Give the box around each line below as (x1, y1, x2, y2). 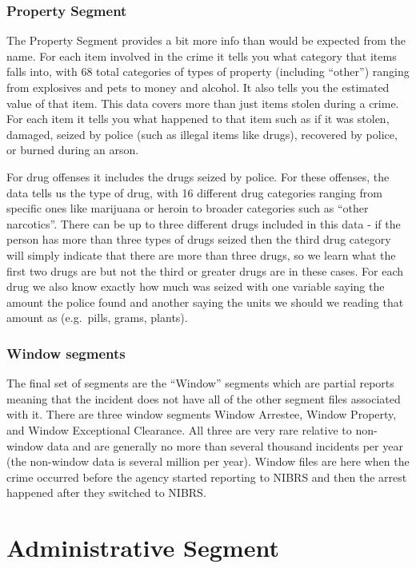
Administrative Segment (6, 531, 279, 564)
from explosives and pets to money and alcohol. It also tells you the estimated (6, 79, 390, 95)
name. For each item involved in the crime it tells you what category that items (6, 47, 397, 64)
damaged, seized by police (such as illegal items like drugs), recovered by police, (6, 125, 398, 142)
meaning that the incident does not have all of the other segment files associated (6, 390, 401, 407)
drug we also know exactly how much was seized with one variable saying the (6, 278, 385, 295)
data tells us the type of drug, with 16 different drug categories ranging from (6, 184, 382, 201)
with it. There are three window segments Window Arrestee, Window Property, (6, 406, 397, 423)
